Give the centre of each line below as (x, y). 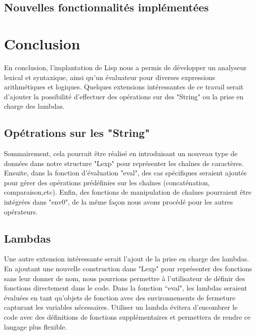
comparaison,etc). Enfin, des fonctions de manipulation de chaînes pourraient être (128, 192)
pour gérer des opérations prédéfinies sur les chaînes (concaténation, (107, 182)
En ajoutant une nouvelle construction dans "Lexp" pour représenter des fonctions (128, 269)
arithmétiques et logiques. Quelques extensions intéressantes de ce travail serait (124, 87)
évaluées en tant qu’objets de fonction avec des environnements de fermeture (120, 297)
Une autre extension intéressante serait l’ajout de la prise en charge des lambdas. (127, 259)
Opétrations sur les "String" (77, 133)
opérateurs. (21, 211)
